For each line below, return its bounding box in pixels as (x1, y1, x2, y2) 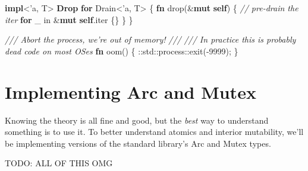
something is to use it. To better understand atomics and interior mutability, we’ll (5, 125, 304, 138)
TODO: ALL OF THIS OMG (5, 157, 113, 169)
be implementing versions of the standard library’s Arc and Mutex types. (5, 137, 271, 149)
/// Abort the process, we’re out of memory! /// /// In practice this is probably (5, 33, 296, 46)
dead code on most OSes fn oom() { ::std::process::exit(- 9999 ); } (5, 44, 238, 57)
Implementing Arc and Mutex (5, 79, 256, 104)
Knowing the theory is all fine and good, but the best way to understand (5, 114, 269, 126)
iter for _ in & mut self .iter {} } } (5, 13, 133, 25)
